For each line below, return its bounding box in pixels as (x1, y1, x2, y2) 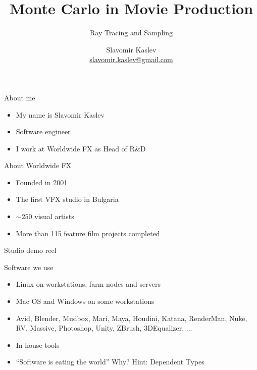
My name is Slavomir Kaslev (16, 109, 105, 120)
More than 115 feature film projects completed (16, 228, 160, 238)
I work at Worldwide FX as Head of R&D (16, 143, 146, 153)
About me (4, 92, 35, 102)
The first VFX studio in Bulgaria (16, 194, 119, 204)
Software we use (4, 261, 54, 272)
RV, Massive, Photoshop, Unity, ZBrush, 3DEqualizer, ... (16, 323, 192, 333)
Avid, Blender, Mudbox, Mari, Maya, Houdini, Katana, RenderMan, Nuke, (16, 312, 247, 323)
